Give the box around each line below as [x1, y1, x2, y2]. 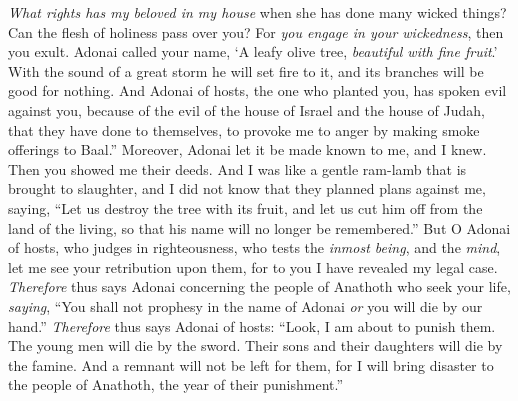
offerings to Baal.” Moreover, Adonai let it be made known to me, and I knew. [8, 139, 487, 160]
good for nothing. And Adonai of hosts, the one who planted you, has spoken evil [8, 80, 507, 101]
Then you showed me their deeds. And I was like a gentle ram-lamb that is [8, 158, 467, 179]
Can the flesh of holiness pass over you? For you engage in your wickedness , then [8, 21, 504, 42]
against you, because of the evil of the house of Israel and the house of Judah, [8, 99, 486, 120]
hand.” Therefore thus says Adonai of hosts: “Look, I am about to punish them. [8, 315, 496, 336]
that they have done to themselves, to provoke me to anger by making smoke [8, 119, 480, 140]
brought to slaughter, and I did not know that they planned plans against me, [8, 178, 486, 199]
